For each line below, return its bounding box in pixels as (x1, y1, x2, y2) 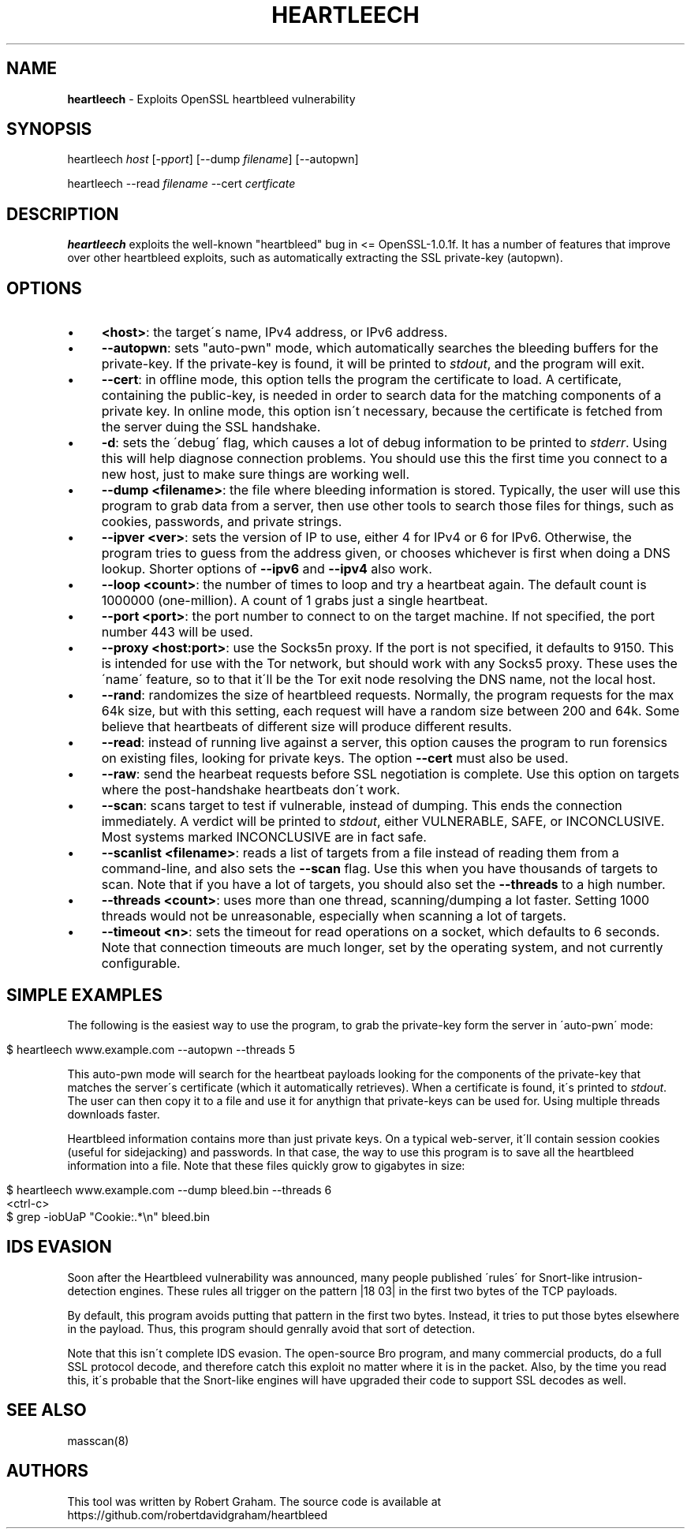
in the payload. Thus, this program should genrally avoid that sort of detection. (67, 1321, 476, 1335)
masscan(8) (67, 1433, 129, 1447)
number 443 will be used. (101, 624, 253, 641)
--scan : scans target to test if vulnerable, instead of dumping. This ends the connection (101, 797, 622, 814)
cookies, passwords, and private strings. (101, 514, 342, 530)
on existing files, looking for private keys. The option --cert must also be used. (101, 750, 569, 767)
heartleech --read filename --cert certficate (67, 177, 296, 191)
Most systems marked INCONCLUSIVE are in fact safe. (101, 829, 427, 846)
